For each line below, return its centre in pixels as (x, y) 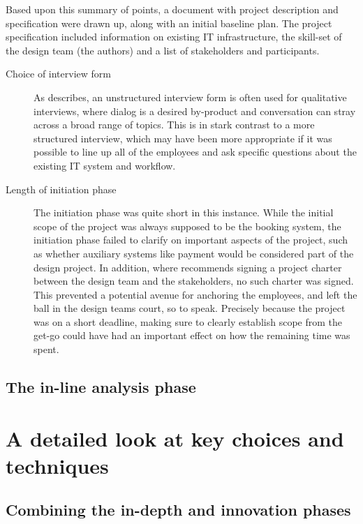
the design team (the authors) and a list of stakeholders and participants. (163, 50)
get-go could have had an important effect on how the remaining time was (192, 335)
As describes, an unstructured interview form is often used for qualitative (190, 97)
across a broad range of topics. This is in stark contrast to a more (174, 125)
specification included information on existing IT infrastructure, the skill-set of (174, 37)
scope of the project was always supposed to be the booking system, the (187, 226)
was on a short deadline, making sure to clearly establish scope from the (188, 321)
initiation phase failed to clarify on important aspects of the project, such (191, 240)
